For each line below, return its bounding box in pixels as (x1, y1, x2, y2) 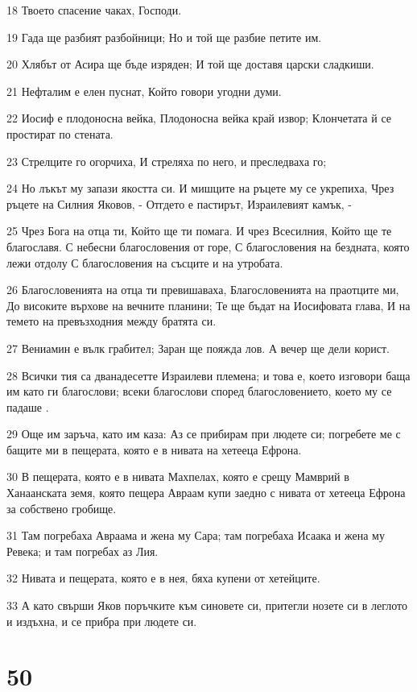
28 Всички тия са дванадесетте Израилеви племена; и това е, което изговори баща (6, 367, 411, 383)
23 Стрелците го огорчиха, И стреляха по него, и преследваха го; (6, 152, 327, 169)
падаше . (6, 398, 49, 415)
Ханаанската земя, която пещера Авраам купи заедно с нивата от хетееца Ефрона (6, 484, 406, 501)
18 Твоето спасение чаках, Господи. (6, 2, 182, 18)
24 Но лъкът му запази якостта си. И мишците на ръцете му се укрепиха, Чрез (6, 180, 394, 197)
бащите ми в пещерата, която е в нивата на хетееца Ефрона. (6, 441, 302, 458)
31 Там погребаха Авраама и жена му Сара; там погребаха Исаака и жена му (6, 527, 385, 544)
